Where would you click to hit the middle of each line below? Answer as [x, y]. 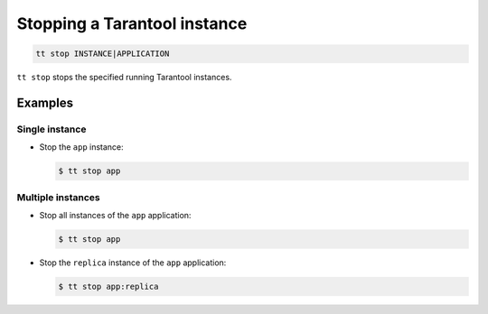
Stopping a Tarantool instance [132, 23]
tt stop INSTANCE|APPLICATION [103, 54]
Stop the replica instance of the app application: [133, 263]
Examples [45, 102]
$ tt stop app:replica [108, 286]
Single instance [52, 129]
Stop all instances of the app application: [115, 215]
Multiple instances [58, 197]
